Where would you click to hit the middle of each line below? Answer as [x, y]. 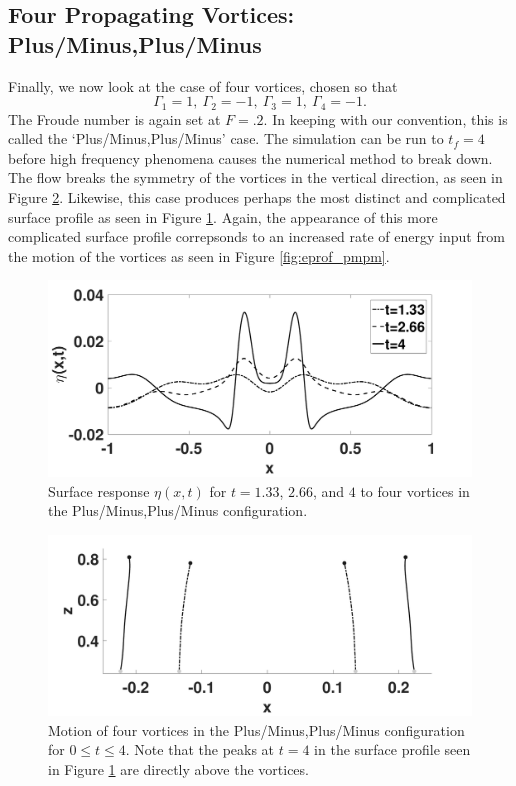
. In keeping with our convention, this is [385, 118]
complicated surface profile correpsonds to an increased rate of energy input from [256, 236]
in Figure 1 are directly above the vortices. [178, 768]
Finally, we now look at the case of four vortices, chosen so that [203, 85]
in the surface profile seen [392, 749]
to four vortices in [415, 490]
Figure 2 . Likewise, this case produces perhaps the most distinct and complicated [257, 197]
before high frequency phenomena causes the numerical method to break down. [250, 157]
